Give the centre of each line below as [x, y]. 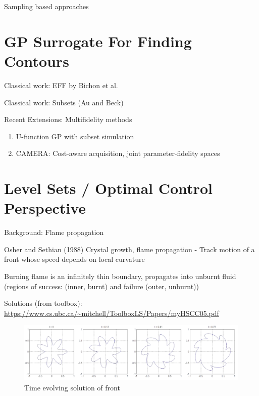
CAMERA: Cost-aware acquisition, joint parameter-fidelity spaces [118, 153]
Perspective [45, 208]
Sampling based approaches [46, 6]
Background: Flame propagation [54, 232]
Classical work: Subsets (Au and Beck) [64, 102]
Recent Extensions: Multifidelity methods [68, 119]
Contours [37, 61]
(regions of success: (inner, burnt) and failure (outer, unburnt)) [101, 286]
